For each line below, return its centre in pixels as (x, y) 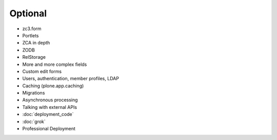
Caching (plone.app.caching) (53, 86)
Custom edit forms (42, 71)
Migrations (34, 93)
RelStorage (34, 57)
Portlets (31, 35)
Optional (28, 13)
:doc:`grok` (34, 121)
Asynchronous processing (50, 100)
